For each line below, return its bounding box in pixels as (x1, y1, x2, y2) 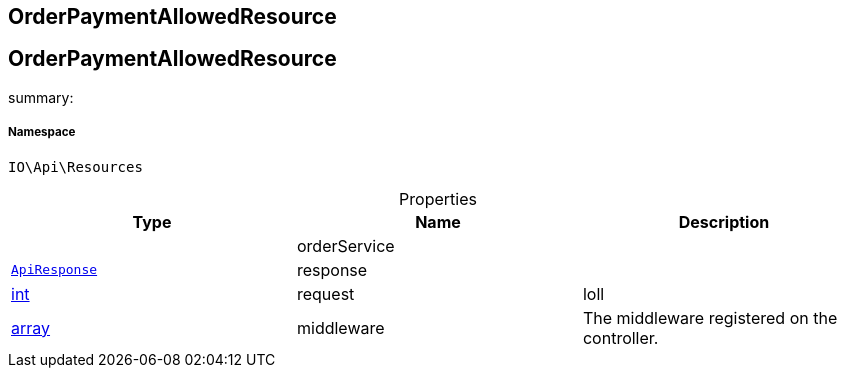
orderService (296, 235, 395, 256)
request (296, 283, 355, 304)
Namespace (8, 125, 76, 140)
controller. (582, 327, 659, 348)
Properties (399, 188, 477, 209)
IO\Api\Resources (8, 158, 143, 175)
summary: (8, 88, 74, 106)
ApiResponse (11, 262, 98, 278)
